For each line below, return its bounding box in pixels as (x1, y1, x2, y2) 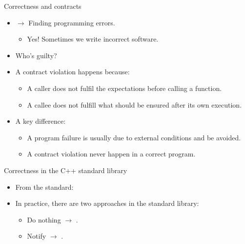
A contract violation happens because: (15, 67, 130, 77)
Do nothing (27, 214, 61, 224)
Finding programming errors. (28, 17, 115, 27)
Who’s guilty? (15, 50, 57, 60)
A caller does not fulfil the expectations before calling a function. (27, 83, 222, 93)
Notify (27, 231, 46, 241)
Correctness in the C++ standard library (4, 165, 127, 175)
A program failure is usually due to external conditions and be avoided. (27, 132, 241, 142)
